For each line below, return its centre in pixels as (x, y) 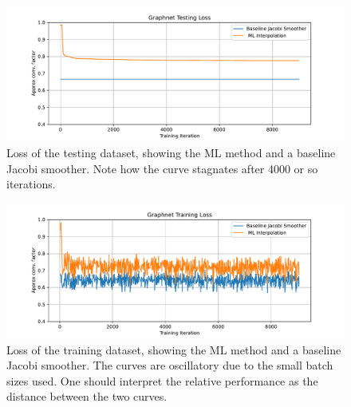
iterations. (31, 184)
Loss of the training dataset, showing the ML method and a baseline (174, 349)
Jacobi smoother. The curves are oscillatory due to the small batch (170, 365)
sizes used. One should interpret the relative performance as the (162, 380)
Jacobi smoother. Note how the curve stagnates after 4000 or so (162, 168)
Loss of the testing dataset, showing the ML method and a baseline (171, 152)
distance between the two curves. (87, 396)
